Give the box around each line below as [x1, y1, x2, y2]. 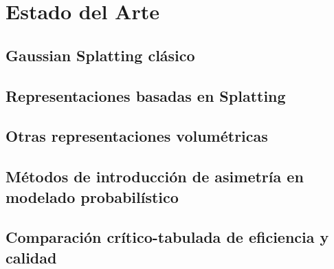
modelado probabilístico [5, 186, 179, 207]
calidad [5, 246, 57, 268]
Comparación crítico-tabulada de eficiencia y [5, 226, 329, 248]
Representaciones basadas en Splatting [5, 85, 286, 106]
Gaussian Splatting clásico [5, 44, 195, 65]
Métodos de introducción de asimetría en [5, 166, 304, 187]
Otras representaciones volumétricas [5, 125, 268, 147]
